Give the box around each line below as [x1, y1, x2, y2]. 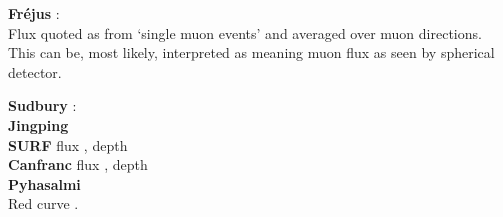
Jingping [8, 114, 69, 135]
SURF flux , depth [8, 134, 128, 155]
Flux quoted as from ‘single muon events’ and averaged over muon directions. [8, 22, 482, 43]
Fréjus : [8, 3, 60, 23]
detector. [8, 61, 62, 82]
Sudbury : [8, 95, 77, 116]
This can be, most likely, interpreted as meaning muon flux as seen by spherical [8, 42, 495, 63]
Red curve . [8, 193, 79, 214]
